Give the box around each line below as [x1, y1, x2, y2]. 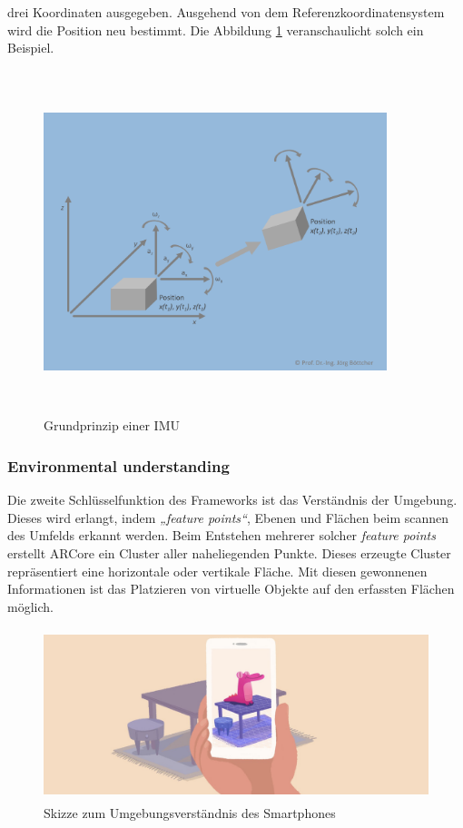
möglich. [7, 596, 54, 616]
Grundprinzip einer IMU [44, 416, 180, 435]
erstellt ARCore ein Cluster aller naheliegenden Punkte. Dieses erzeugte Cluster [7, 543, 451, 562]
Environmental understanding [7, 454, 230, 477]
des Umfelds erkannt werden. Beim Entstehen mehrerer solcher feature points [7, 526, 436, 545]
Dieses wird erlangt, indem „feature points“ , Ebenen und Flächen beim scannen [7, 508, 449, 527]
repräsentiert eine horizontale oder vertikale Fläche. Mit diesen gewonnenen [7, 561, 428, 580]
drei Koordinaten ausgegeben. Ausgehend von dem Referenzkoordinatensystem [7, 3, 445, 21]
